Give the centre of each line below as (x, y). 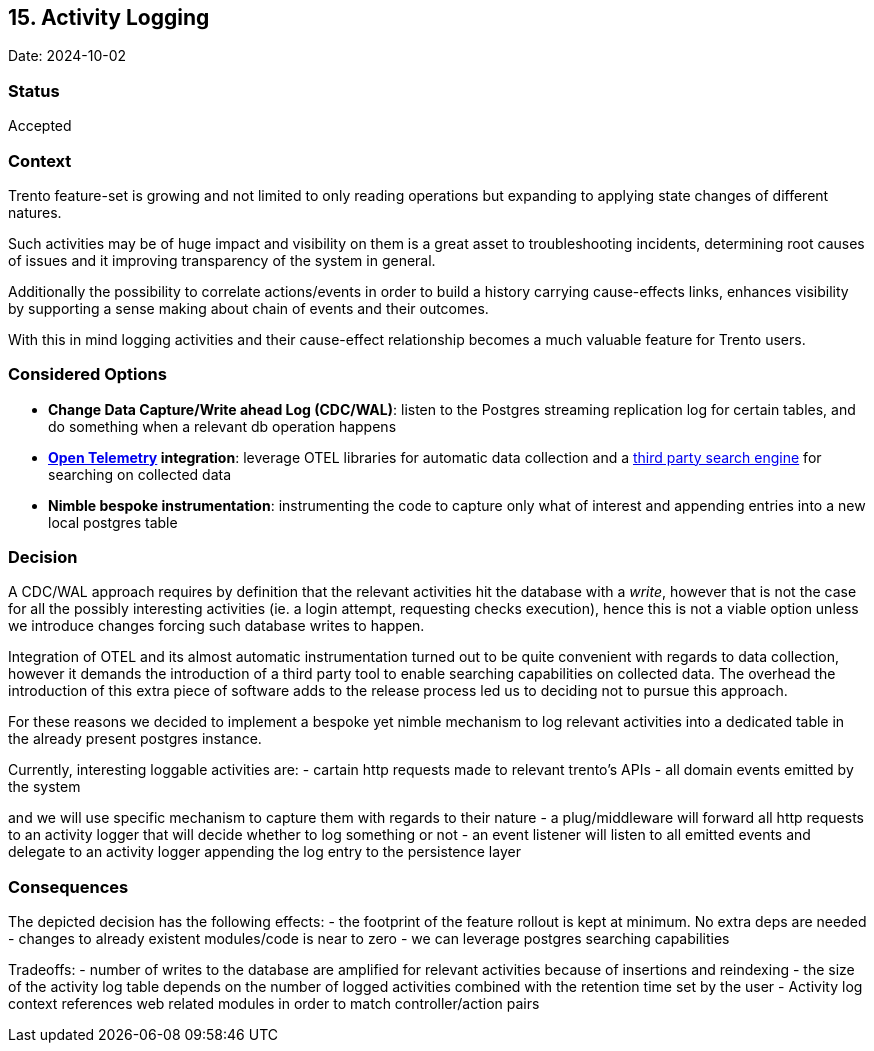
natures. (35, 212)
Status (34, 90)
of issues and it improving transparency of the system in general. (222, 260)
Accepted (40, 126)
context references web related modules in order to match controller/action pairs (274, 1004)
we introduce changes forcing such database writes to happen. (216, 626)
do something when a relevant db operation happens (222, 426)
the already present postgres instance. (135, 739)
